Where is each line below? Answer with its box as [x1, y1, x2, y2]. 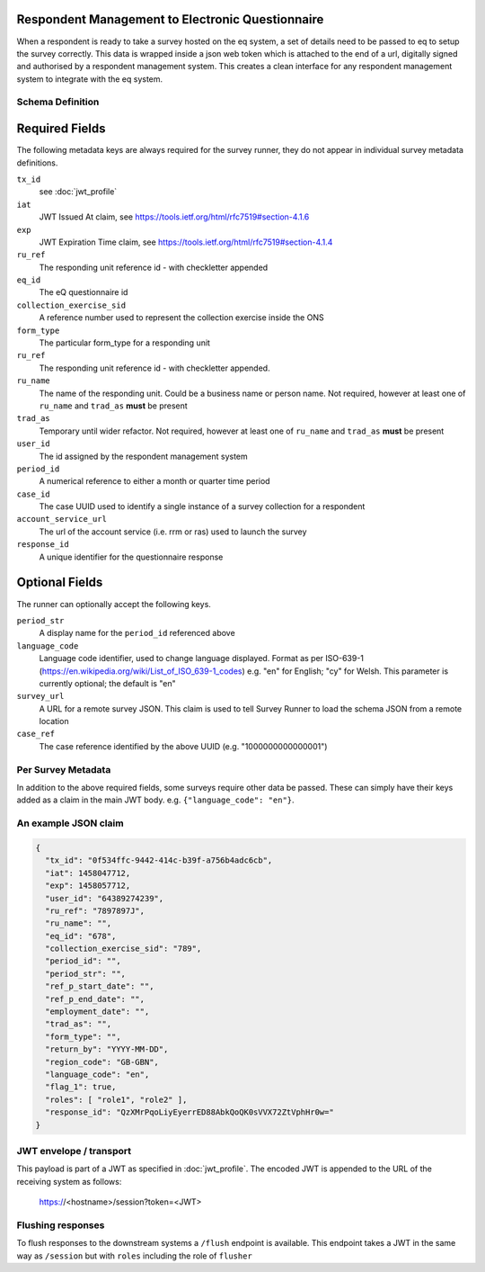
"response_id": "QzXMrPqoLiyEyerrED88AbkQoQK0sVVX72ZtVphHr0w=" [45, 1107, 334, 1117]
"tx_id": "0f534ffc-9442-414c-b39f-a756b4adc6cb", [45, 855, 273, 865]
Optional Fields [16, 575, 103, 590]
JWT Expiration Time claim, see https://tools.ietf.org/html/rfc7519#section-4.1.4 [39, 237, 333, 247]
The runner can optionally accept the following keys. [16, 598, 211, 609]
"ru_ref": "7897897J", [45, 905, 145, 916]
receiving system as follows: [16, 1176, 122, 1187]
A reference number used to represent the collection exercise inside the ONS [39, 312, 324, 323]
